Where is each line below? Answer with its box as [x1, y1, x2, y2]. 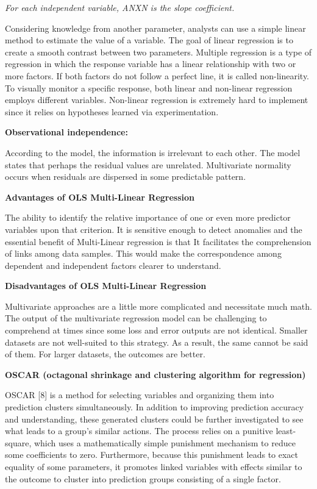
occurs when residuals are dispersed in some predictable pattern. [5, 170, 246, 183]
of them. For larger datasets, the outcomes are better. [5, 348, 205, 360]
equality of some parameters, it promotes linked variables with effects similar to [5, 460, 302, 473]
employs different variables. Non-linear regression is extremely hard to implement [5, 93, 308, 106]
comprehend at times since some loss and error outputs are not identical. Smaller [5, 324, 308, 337]
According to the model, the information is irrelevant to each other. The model [5, 146, 301, 159]
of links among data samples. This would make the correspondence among [5, 247, 282, 260]
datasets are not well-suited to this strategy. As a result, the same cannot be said [5, 335, 308, 348]
